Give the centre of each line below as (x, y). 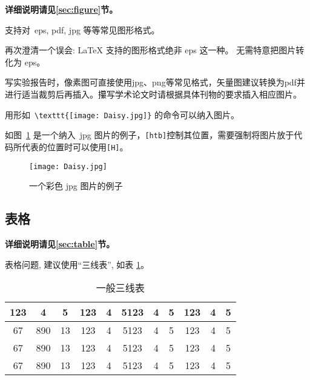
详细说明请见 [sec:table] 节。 (60, 243)
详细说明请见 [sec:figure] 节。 (61, 9)
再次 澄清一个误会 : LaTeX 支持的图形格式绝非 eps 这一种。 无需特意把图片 (150, 50)
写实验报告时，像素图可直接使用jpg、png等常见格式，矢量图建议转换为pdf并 (155, 82)
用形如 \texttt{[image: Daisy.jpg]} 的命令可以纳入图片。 (122, 114)
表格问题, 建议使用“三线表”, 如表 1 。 (77, 264)
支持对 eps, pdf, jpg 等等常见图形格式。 (82, 29)
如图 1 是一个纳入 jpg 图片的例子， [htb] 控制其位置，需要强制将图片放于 (150, 135)
